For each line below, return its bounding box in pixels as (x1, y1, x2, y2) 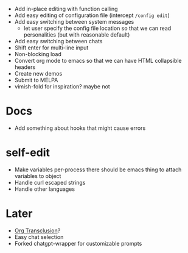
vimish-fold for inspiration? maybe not (14, 83, 110, 90)
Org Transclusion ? (14, 227, 61, 234)
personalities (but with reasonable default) (23, 31, 130, 38)
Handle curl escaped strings (14, 179, 86, 186)
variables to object (14, 172, 61, 179)
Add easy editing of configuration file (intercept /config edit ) (14, 12, 170, 19)
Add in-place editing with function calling (14, 5, 118, 12)
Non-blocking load (14, 51, 62, 57)
